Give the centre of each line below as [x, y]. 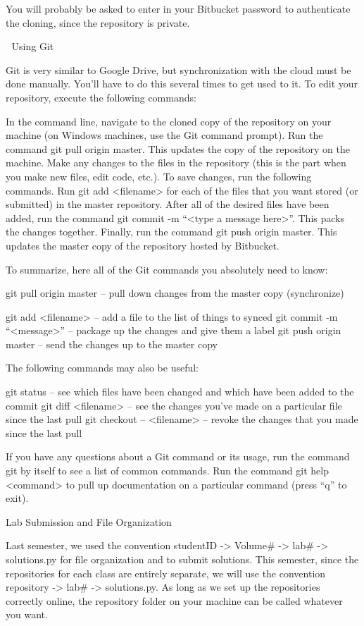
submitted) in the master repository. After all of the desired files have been [168, 204]
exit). [17, 498]
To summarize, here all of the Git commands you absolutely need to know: [167, 269]
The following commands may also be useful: [102, 368]
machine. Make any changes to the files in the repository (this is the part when [176, 162]
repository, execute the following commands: [101, 97]
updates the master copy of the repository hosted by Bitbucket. [143, 245]
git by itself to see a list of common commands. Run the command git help [167, 471]
